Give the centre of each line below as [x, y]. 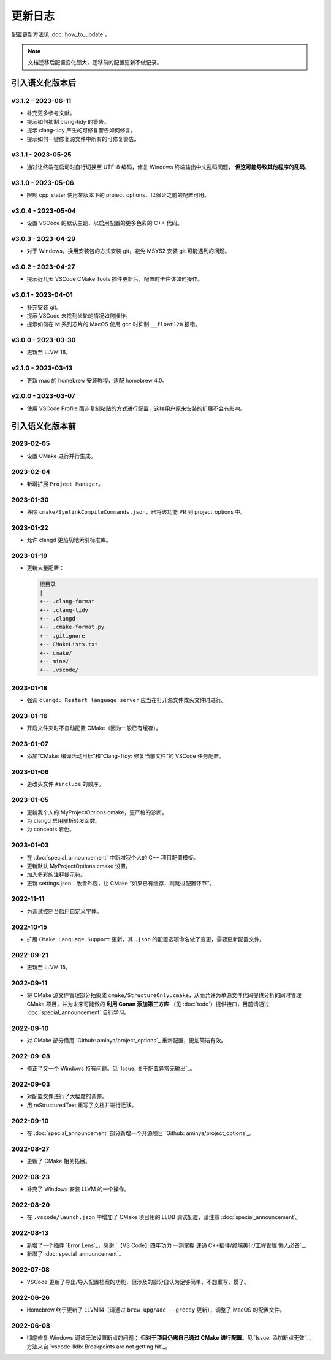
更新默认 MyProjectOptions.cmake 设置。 [79, 866]
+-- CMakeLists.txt [69, 644]
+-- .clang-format [67, 602]
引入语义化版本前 [44, 426]
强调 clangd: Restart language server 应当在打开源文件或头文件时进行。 [127, 700]
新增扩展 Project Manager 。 [65, 484]
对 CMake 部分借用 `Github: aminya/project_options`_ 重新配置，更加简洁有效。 [127, 1041]
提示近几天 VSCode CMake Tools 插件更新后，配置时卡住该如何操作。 [115, 279]
